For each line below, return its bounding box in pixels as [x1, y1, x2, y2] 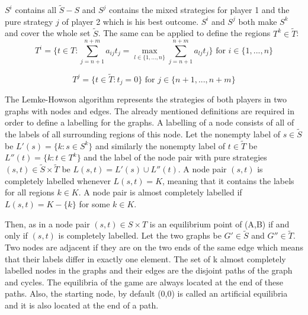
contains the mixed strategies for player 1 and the [109, 4, 290, 16]
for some [79, 198, 110, 210]
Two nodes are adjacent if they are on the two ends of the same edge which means [5, 241, 303, 253]
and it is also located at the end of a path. [5, 298, 159, 311]
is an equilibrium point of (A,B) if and [149, 217, 290, 230]
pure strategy [5, 15, 53, 27]
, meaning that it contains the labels [162, 174, 294, 187]
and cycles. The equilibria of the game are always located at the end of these [5, 275, 284, 288]
